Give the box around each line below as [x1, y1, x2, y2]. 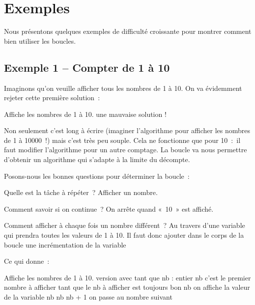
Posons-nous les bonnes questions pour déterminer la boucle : [4, 170, 190, 181]
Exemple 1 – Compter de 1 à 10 [4, 59, 170, 75]
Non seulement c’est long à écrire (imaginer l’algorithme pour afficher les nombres [4, 125, 251, 136]
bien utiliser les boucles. [4, 35, 76, 46]
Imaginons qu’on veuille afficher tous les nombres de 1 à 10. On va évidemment [4, 83, 242, 93]
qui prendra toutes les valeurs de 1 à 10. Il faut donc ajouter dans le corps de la [4, 230, 244, 240]
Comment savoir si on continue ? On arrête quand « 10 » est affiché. [4, 203, 214, 214]
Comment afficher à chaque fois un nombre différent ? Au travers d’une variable [4, 220, 245, 230]
